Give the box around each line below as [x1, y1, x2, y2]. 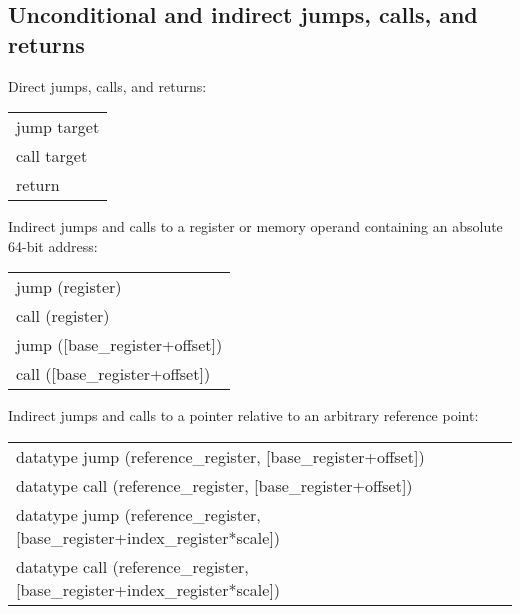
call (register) [16, 304, 110, 328]
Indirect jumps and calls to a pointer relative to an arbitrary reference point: [8, 405, 479, 426]
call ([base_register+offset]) [16, 362, 211, 386]
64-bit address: [8, 235, 98, 256]
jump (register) [16, 275, 122, 299]
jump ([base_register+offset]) [16, 333, 223, 357]
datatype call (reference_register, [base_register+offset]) [16, 473, 413, 497]
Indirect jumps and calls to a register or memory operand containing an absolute [8, 216, 503, 237]
